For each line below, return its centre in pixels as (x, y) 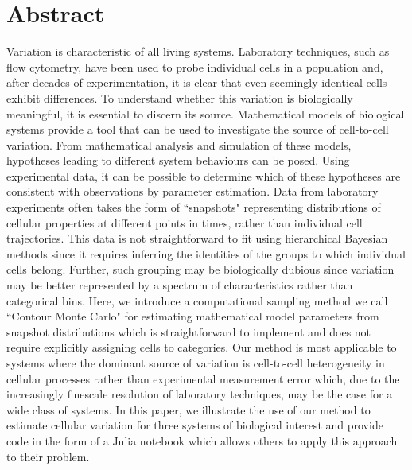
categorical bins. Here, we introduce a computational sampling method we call (197, 300)
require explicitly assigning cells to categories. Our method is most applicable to (202, 347)
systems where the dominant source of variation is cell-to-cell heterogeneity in (196, 363)
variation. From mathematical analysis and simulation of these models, (179, 144)
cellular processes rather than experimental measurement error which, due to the (203, 378)
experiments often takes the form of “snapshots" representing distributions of (194, 207)
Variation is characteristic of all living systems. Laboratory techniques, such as (198, 51)
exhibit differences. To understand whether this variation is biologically (180, 97)
